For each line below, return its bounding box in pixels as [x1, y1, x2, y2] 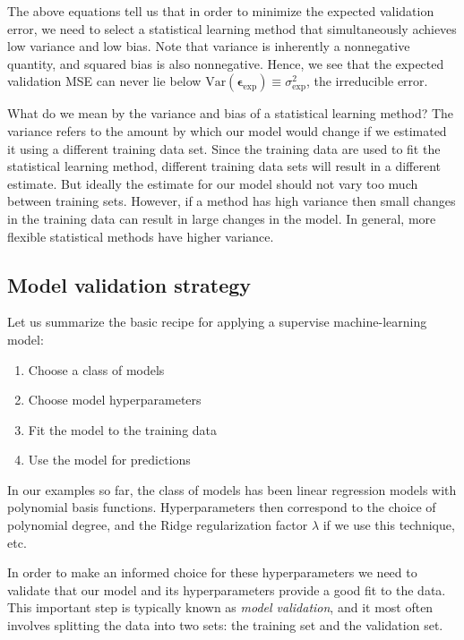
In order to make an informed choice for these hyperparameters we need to [7, 563, 417, 582]
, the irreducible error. [305, 72, 428, 90]
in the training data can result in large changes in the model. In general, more [7, 209, 436, 227]
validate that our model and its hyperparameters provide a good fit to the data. [7, 580, 446, 599]
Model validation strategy [7, 270, 252, 298]
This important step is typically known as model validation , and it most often [7, 598, 434, 617]
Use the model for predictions [28, 450, 191, 469]
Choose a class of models [28, 360, 165, 379]
